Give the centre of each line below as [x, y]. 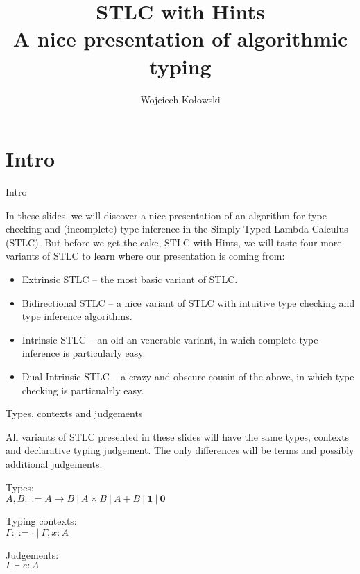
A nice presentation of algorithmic [180, 39]
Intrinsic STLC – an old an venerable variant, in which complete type [170, 339]
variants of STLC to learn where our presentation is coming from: [145, 256]
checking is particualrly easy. [83, 390]
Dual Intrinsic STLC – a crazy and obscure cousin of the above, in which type [188, 376]
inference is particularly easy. [84, 353]
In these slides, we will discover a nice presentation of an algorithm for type [166, 215]
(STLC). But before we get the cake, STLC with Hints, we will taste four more [174, 242]
